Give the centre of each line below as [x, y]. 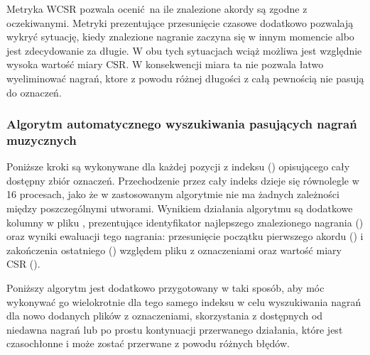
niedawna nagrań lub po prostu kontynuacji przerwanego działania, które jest [175, 329]
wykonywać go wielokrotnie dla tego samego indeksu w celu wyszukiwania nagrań [184, 301]
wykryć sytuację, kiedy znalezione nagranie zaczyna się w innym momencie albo [180, 37]
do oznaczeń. [34, 92]
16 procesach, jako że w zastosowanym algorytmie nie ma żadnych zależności [173, 194]
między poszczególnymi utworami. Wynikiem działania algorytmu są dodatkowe [180, 208]
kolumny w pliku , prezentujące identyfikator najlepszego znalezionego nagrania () [185, 222]
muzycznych [42, 140]
